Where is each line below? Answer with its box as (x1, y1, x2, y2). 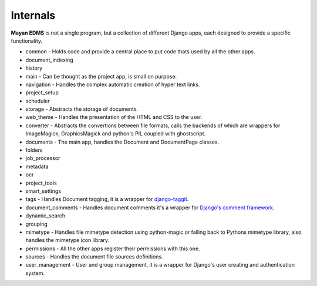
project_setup (25, 89, 59, 96)
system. (25, 270, 45, 277)
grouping (25, 220, 48, 227)
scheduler (25, 97, 50, 104)
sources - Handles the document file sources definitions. (25, 253, 164, 260)
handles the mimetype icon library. (25, 237, 110, 244)
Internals (11, 9, 56, 22)
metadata (25, 163, 49, 170)
